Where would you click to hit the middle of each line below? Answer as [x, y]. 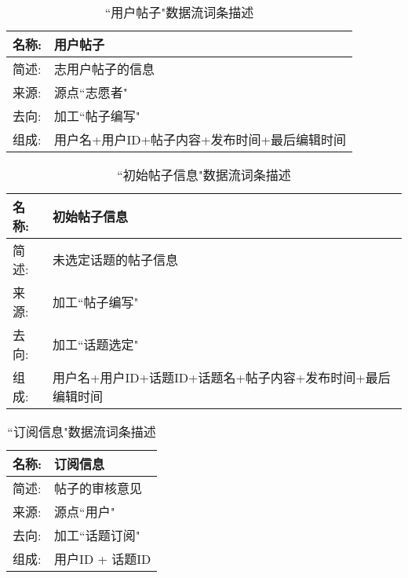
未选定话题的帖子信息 [116, 260]
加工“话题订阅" [97, 535]
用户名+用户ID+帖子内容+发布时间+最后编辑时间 [200, 139]
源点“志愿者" [91, 92]
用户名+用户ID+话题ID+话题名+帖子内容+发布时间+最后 [222, 377]
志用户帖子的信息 [105, 69]
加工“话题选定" [96, 344]
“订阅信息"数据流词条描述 [82, 432]
